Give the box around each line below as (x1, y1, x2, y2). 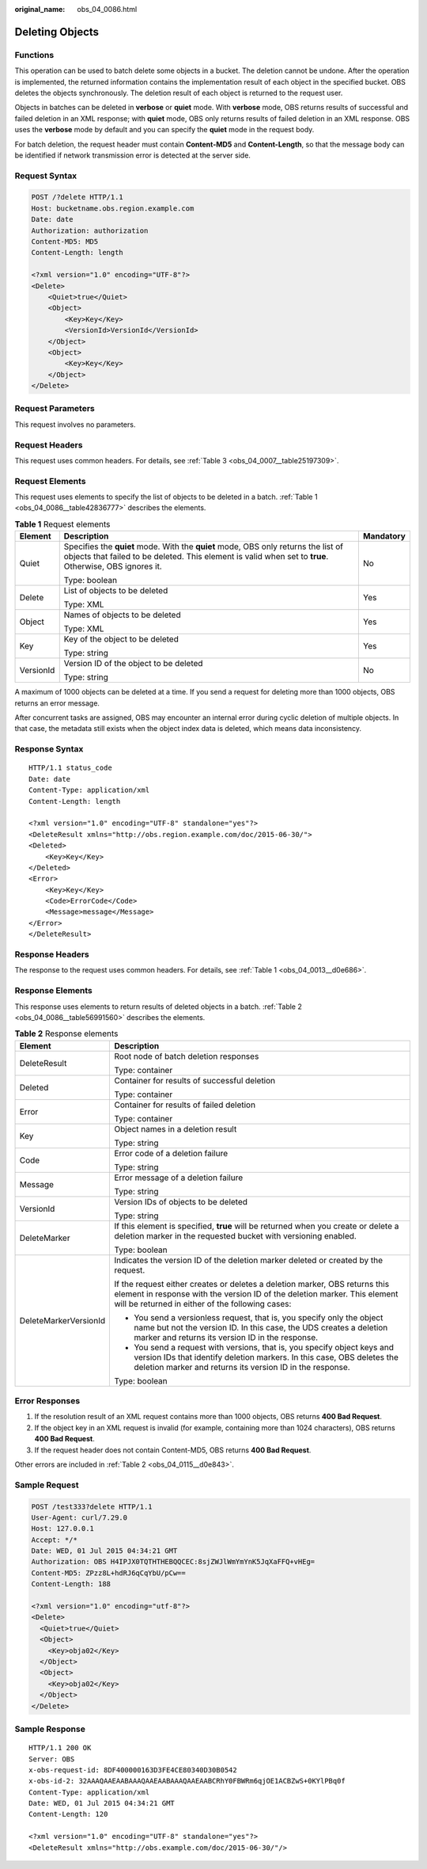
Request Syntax (14, 170, 77, 181)
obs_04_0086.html (77, 5, 138, 13)
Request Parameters (14, 403, 95, 414)
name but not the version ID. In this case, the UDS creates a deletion (134, 1322, 388, 1333)
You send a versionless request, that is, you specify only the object (134, 1311, 384, 1323)
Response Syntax (14, 744, 84, 755)
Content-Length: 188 (31, 1580, 111, 1589)
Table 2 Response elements (14, 1028, 119, 1039)
